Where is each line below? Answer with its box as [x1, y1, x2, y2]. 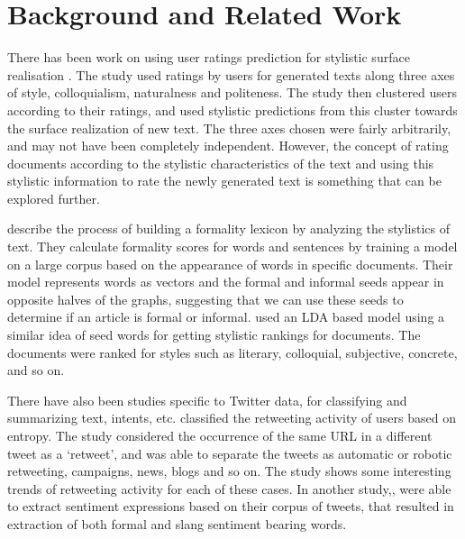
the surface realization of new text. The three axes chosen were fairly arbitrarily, [7, 118, 451, 137]
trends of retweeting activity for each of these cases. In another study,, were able [7, 479, 451, 498]
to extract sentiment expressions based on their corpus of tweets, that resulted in [7, 497, 454, 516]
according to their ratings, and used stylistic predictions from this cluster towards [7, 100, 458, 119]
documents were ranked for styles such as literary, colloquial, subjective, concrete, [7, 343, 458, 361]
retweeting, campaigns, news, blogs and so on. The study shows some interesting [7, 461, 451, 480]
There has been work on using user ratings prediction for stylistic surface [7, 48, 410, 67]
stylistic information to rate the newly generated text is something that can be [7, 171, 442, 190]
